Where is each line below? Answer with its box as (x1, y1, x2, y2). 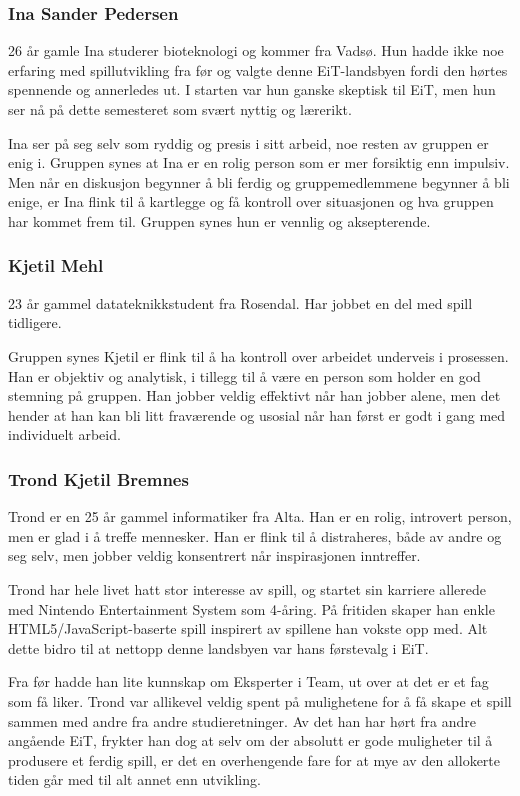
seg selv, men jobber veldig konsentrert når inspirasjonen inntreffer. (8, 545, 421, 566)
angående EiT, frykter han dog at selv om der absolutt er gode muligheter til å (8, 730, 493, 751)
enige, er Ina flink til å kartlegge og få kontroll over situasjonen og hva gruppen (8, 191, 494, 212)
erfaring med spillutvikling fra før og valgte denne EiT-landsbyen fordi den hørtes (8, 59, 508, 80)
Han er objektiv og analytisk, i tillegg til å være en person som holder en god (8, 365, 481, 386)
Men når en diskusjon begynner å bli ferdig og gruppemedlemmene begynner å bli (8, 171, 510, 192)
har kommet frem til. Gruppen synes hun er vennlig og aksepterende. (8, 210, 431, 231)
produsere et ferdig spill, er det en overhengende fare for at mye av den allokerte (8, 749, 500, 770)
